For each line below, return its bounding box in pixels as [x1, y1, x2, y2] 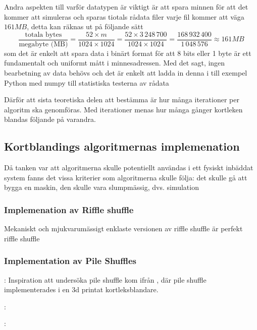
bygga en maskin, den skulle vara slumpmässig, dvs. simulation [4, 182, 199, 192]
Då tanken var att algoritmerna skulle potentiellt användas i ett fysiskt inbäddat [4, 162, 253, 173]
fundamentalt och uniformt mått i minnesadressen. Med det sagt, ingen [4, 57, 225, 68]
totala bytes [25, 31, 62, 38]
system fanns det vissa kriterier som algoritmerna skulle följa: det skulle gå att [4, 172, 247, 182]
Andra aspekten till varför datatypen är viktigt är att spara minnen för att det [4, 2, 248, 12]
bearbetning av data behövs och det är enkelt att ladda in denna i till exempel [4, 68, 247, 78]
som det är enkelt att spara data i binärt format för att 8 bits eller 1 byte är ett [4, 47, 251, 58]
